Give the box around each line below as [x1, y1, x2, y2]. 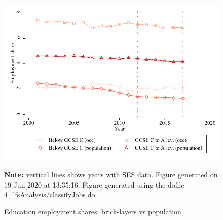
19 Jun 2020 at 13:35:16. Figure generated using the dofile [4, 179, 184, 190]
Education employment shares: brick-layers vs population [4, 206, 181, 216]
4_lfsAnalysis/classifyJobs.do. [4, 189, 97, 200]
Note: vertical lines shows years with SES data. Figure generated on [4, 169, 218, 179]
